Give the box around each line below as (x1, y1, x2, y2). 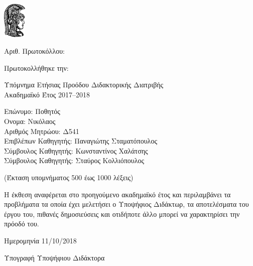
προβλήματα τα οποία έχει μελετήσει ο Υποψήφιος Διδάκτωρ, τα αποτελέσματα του (4, 199, 249, 209)
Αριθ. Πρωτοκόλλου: (4, 46, 65, 56)
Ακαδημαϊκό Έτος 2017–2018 (4, 89, 90, 99)
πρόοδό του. (4, 218, 39, 229)
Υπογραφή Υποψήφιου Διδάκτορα (4, 252, 105, 262)
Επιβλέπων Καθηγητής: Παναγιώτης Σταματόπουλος (4, 136, 157, 146)
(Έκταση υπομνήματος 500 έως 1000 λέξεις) (4, 172, 134, 183)
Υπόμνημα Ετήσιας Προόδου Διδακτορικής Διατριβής (4, 79, 164, 90)
